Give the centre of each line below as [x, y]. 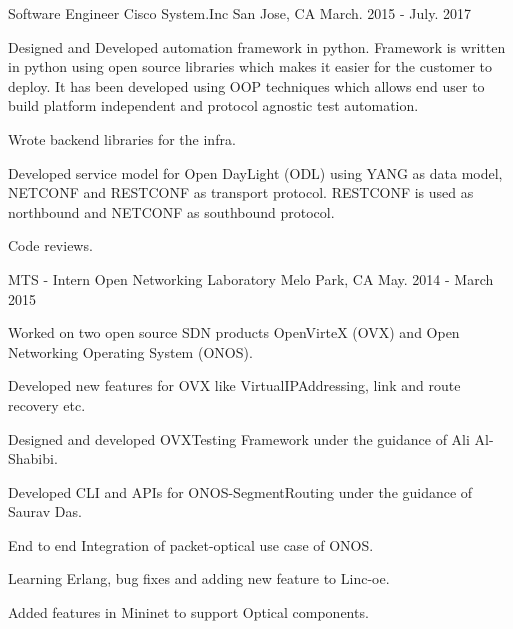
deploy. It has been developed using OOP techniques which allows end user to [246, 85]
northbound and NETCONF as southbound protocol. [171, 211]
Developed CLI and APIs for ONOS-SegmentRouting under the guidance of [240, 491]
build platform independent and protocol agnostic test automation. [213, 105]
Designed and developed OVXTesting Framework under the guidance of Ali [239, 438]
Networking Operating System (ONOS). [130, 351]
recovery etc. [47, 404]
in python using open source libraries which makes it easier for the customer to [250, 66]
